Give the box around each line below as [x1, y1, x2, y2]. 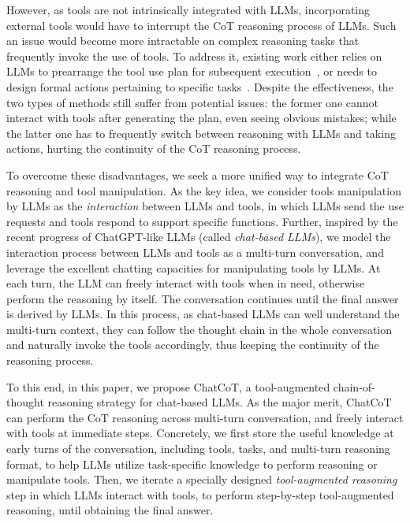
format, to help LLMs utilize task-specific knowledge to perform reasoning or [6, 455, 378, 472]
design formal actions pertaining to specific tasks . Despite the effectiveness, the [6, 78, 393, 95]
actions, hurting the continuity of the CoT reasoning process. [6, 140, 301, 157]
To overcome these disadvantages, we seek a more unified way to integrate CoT [6, 166, 389, 183]
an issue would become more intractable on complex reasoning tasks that [6, 32, 360, 49]
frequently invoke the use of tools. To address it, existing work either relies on [6, 47, 382, 64]
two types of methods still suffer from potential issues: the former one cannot [6, 94, 378, 110]
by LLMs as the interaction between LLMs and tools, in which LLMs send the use [6, 198, 404, 214]
